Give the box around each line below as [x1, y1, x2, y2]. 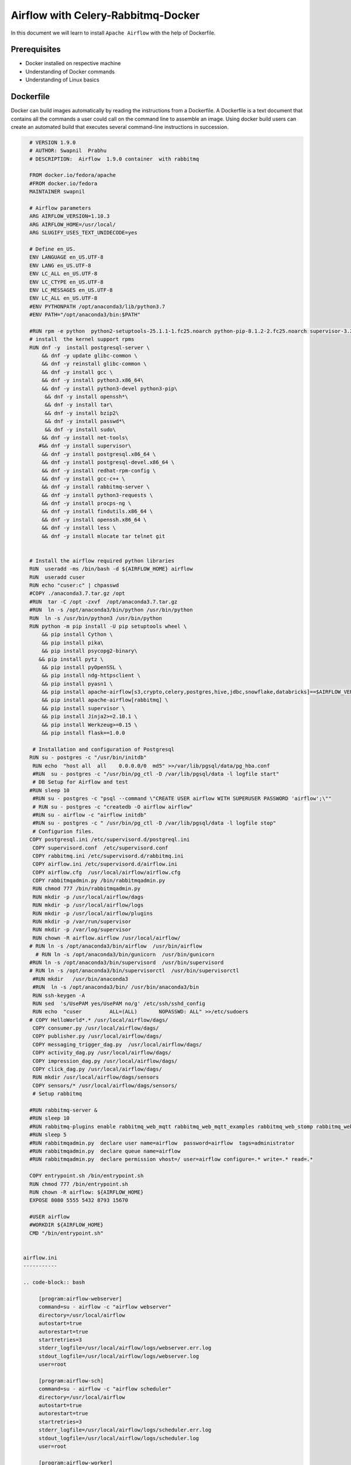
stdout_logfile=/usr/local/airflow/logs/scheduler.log [38, 1435, 199, 1442]
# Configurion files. [32, 828, 95, 834]
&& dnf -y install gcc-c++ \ [42, 475, 125, 482]
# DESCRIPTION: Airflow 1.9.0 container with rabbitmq [29, 155, 199, 162]
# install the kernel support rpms [29, 336, 135, 343]
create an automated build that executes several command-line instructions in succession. [11, 123, 229, 130]
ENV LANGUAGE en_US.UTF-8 [29, 254, 104, 261]
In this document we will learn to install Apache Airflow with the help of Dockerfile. [11, 29, 216, 36]
